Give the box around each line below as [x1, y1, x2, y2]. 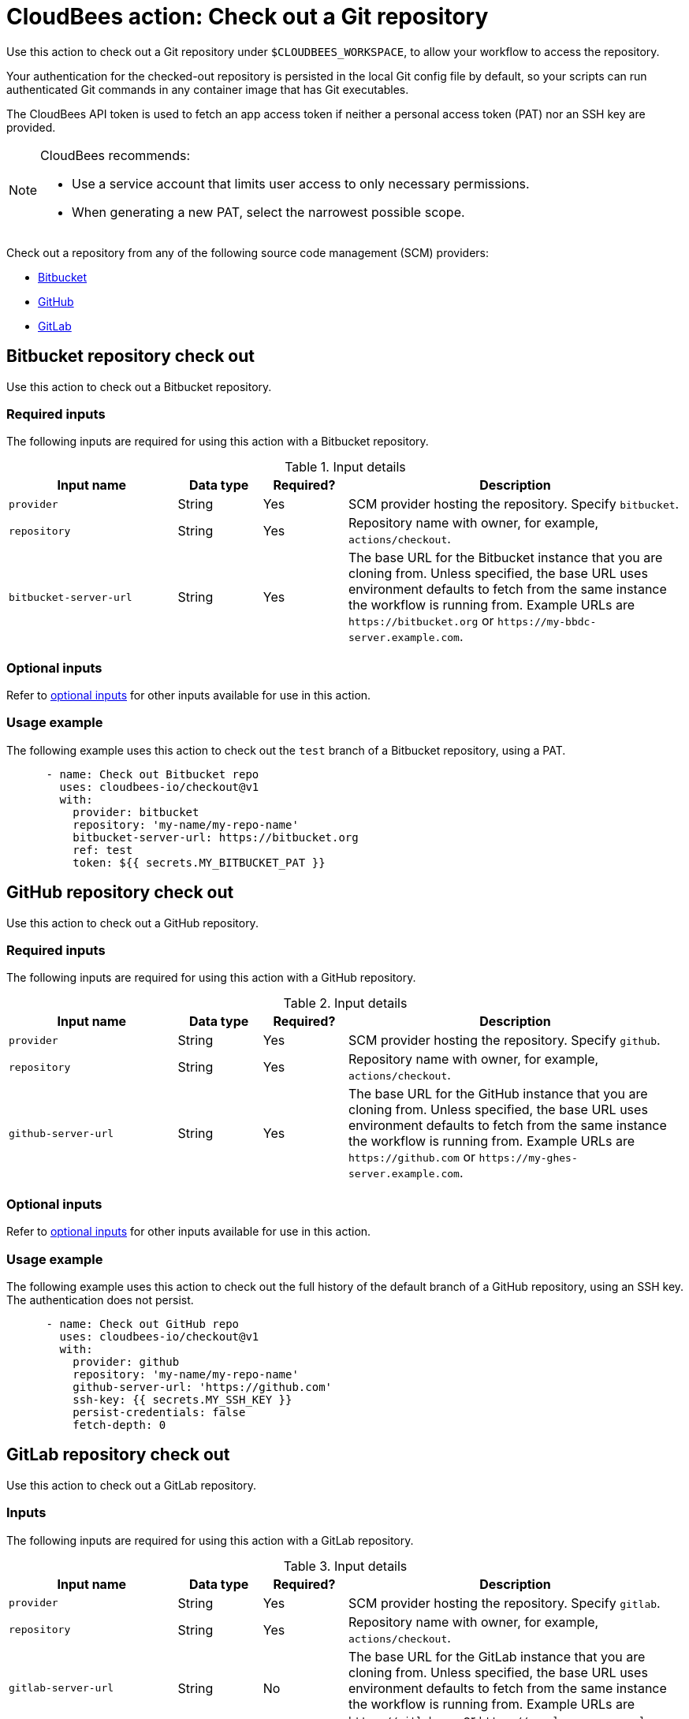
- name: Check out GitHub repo [46, 1317, 240, 1330]
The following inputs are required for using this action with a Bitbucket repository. [6, 434, 429, 449]
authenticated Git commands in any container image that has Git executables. [6, 82, 409, 96]
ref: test [73, 843, 133, 856]
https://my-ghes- [479, 1152, 578, 1165]
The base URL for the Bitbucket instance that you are [348, 550, 663, 566]
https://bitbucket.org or [348, 613, 494, 629]
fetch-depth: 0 [73, 1418, 166, 1431]
